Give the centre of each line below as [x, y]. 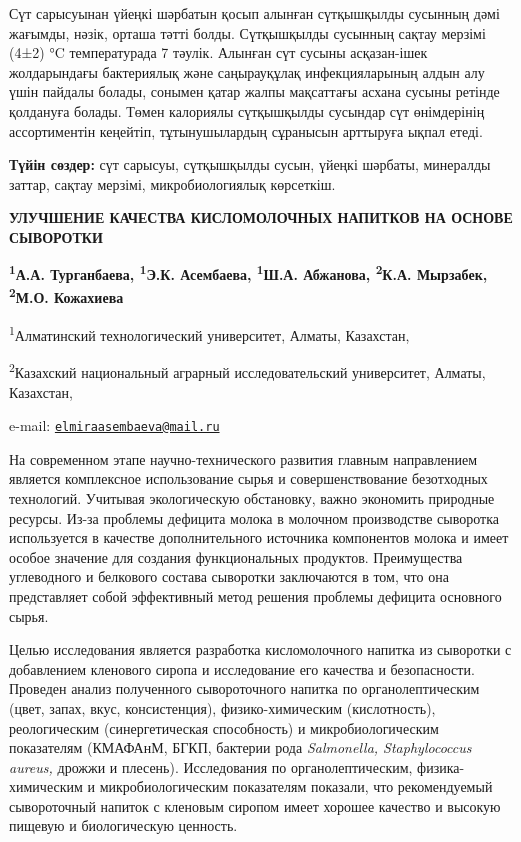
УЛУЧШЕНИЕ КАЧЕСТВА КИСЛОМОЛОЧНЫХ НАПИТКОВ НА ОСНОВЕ [261, 217]
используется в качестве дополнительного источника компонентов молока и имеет [259, 537]
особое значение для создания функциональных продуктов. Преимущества [236, 556]
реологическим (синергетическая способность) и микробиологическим [224, 727]
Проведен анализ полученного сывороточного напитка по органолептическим [244, 688]
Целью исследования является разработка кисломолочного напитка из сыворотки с [260, 649]
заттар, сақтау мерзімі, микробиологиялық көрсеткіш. [172, 183]
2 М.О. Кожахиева [66, 296]
